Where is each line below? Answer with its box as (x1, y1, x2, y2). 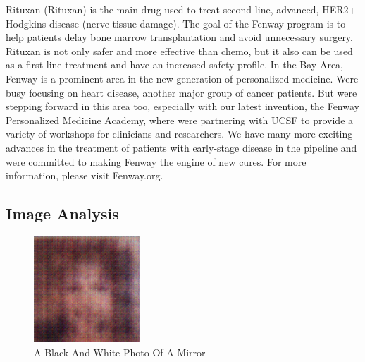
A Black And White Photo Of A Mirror (34, 344, 206, 359)
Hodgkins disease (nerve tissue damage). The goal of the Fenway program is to (6, 16, 346, 30)
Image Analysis (6, 203, 119, 224)
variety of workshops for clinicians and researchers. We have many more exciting (6, 126, 353, 141)
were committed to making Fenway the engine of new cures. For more (6, 154, 307, 169)
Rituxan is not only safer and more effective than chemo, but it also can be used (6, 43, 353, 58)
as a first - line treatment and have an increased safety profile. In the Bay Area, (6, 57, 344, 72)
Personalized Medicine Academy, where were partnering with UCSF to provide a (6, 112, 354, 127)
